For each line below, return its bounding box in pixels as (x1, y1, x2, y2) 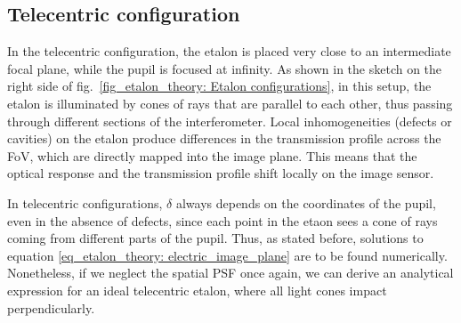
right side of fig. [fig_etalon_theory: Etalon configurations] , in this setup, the (7, 77, 432, 95)
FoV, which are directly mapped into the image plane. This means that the (7, 146, 417, 165)
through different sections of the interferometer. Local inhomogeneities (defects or (7, 111, 452, 130)
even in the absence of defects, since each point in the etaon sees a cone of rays (7, 211, 438, 230)
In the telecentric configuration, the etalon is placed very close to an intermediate (7, 42, 451, 61)
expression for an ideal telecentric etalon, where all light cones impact (7, 280, 387, 299)
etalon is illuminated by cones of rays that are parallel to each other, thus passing (7, 93, 453, 112)
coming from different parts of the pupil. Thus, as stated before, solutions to (7, 229, 424, 247)
